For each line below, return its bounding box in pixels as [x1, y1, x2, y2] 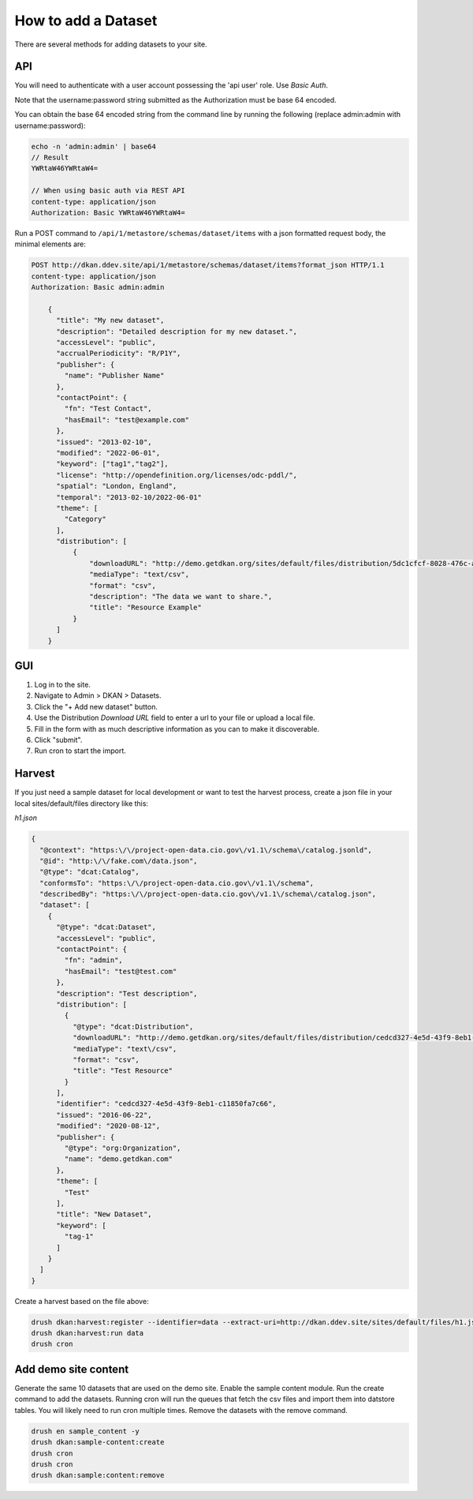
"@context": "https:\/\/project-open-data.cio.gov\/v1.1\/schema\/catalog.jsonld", [39, 845, 372, 854]
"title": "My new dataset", [56, 316, 165, 325]
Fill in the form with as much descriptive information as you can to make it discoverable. [34, 724, 319, 733]
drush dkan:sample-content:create [31, 1437, 165, 1447]
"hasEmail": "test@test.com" [64, 967, 177, 976]
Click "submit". [34, 735, 83, 745]
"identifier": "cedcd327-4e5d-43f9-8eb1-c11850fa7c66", [56, 1100, 277, 1108]
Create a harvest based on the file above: [14, 1296, 149, 1306]
